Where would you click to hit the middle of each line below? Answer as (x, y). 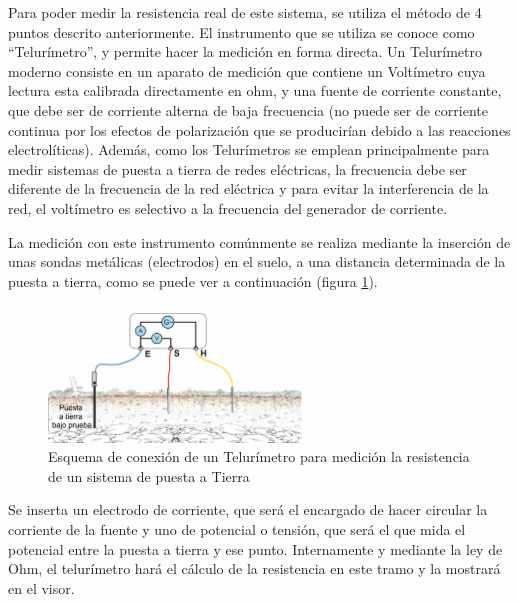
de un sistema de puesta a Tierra (149, 475)
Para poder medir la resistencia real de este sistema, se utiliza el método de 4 (245, 12)
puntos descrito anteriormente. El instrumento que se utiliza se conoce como (241, 31)
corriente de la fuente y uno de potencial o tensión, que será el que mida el (237, 529)
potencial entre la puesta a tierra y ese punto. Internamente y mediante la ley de (255, 548)
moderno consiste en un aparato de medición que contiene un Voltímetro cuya (247, 70)
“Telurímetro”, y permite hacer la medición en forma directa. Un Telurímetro (245, 51)
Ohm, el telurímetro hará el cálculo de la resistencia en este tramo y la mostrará (254, 568)
